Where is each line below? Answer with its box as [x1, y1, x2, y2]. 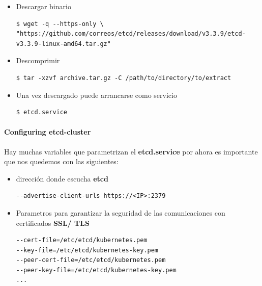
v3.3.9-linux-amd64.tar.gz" [16, 40, 111, 47]
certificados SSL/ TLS [16, 217, 90, 228]
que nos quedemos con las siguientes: [4, 156, 119, 167]
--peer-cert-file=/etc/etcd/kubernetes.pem [16, 256, 166, 264]
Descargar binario [16, 1, 71, 11]
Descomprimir [16, 55, 60, 66]
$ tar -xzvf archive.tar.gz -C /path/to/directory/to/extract [16, 74, 231, 82]
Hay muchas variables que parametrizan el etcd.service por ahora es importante [4, 146, 258, 157]
